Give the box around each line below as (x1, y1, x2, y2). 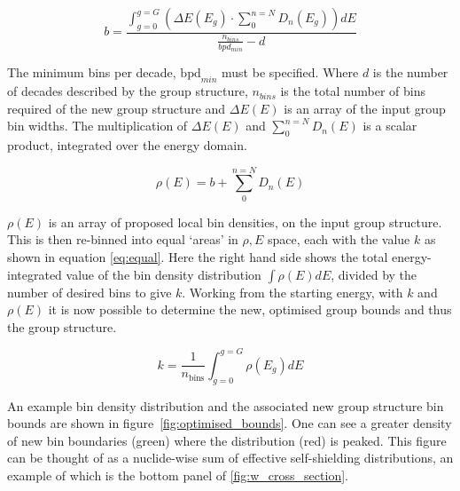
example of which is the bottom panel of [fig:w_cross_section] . (7, 466, 348, 485)
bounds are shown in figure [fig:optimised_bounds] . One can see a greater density (7, 414, 452, 432)
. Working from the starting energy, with (182, 282, 403, 301)
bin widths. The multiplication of (7, 116, 188, 135)
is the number (372, 63, 448, 82)
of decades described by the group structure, (7, 82, 248, 100)
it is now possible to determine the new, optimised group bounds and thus (48, 300, 452, 319)
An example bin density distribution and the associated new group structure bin (7, 396, 444, 415)
